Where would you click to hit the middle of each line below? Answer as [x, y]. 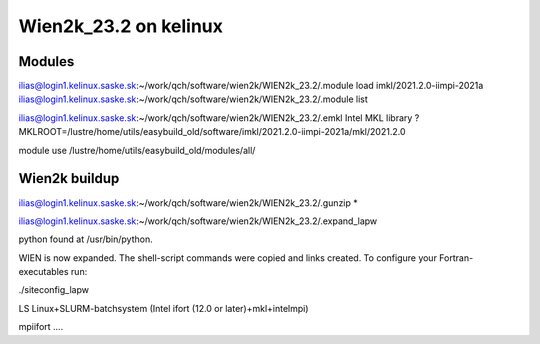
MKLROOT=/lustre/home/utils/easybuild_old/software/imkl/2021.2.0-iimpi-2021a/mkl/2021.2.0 [212, 132]
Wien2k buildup [69, 178]
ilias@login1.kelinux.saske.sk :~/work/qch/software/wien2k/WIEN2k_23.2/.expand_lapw [198, 221]
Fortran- [456, 257]
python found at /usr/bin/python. [86, 239]
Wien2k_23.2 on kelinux [121, 26]
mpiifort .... [41, 327]
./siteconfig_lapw [54, 290]
